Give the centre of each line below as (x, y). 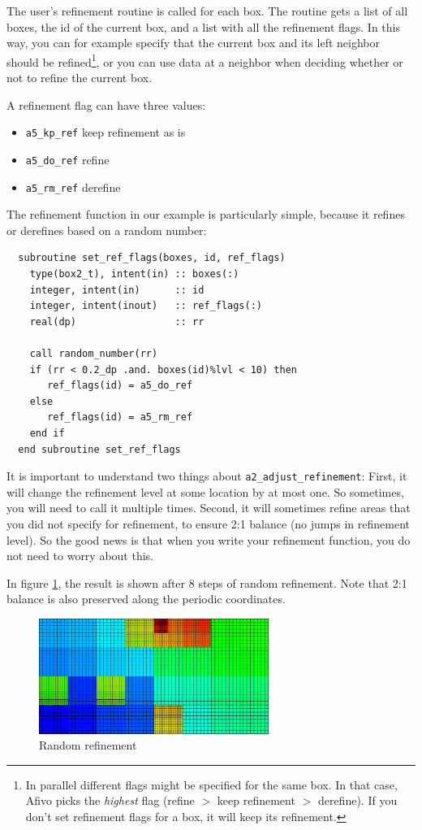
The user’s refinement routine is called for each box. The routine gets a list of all (207, 11)
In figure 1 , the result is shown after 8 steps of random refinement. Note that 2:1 (207, 582)
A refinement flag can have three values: (106, 104)
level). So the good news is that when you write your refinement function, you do (209, 539)
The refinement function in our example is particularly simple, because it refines (206, 214)
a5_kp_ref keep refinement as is (105, 132)
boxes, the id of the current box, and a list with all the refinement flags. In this (203, 26)
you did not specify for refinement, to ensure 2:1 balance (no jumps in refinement (209, 523)
